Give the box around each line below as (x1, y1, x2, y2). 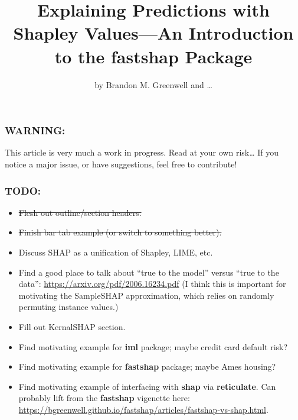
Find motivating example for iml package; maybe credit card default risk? (18, 340, 288, 353)
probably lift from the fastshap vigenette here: (18, 392, 190, 404)
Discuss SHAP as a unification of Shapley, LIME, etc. (18, 245, 213, 258)
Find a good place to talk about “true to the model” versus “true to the (18, 266, 279, 278)
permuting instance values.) (18, 301, 119, 313)
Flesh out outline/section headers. (18, 206, 142, 218)
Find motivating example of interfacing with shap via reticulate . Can (18, 380, 276, 392)
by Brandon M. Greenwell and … (94, 78, 212, 91)
